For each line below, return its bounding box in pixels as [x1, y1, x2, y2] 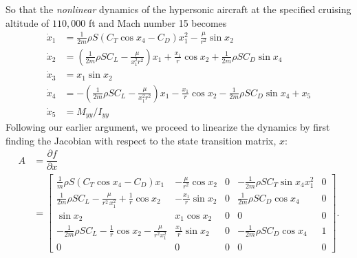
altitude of [6, 15, 50, 30]
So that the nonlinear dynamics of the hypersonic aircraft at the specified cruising [6, 2, 351, 16]
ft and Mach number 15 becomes [88, 15, 227, 30]
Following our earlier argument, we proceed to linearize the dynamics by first [6, 120, 330, 134]
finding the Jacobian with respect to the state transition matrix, [6, 133, 277, 147]
